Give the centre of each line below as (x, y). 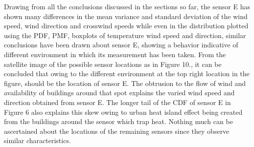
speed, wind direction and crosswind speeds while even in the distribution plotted (126, 26)
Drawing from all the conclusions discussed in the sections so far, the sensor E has (127, 6)
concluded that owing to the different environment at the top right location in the (127, 73)
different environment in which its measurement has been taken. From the (115, 54)
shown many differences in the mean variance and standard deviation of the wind (126, 16)
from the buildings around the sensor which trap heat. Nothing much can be (118, 121)
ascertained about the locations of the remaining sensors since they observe (117, 131)
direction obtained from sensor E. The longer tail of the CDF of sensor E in (117, 102)
